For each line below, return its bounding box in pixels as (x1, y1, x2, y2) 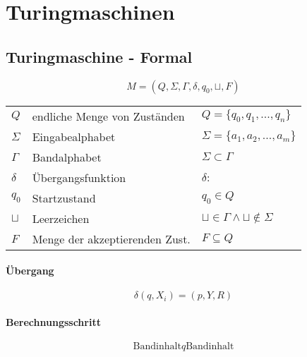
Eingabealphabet (32, 128, 116, 145)
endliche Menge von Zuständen (32, 107, 185, 124)
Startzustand (32, 189, 96, 206)
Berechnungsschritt (6, 314, 101, 329)
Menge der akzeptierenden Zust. (32, 230, 191, 247)
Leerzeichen (32, 210, 90, 226)
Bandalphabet (32, 148, 102, 165)
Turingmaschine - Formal (6, 45, 193, 67)
